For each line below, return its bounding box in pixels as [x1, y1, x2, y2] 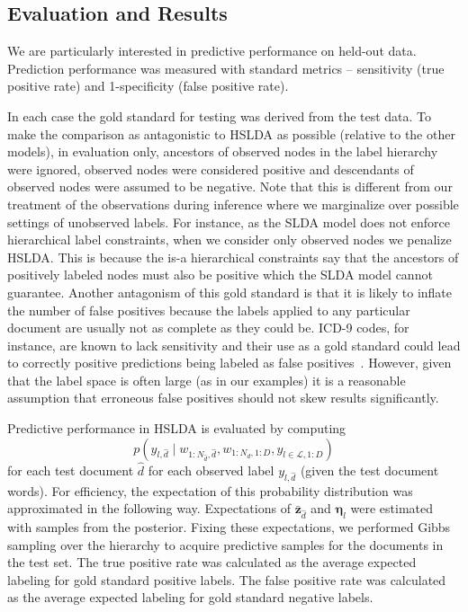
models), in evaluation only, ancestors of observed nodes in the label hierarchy [7, 142, 438, 161]
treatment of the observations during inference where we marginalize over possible [7, 194, 459, 213]
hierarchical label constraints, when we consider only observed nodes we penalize [7, 230, 452, 249]
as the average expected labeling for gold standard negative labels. [7, 588, 373, 607]
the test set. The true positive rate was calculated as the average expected [7, 553, 417, 572]
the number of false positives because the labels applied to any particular [7, 300, 410, 319]
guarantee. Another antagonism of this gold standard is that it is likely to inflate [7, 282, 453, 301]
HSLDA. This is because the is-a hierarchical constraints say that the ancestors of [7, 247, 459, 266]
